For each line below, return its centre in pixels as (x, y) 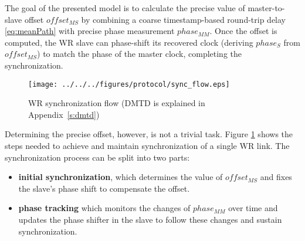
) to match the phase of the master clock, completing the (140, 54)
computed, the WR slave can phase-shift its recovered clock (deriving (129, 42)
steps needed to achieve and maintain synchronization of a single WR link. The (147, 145)
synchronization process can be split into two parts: (97, 157)
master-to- (266, 8)
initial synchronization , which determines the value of (121, 177)
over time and (253, 208)
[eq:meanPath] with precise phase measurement (90, 31)
